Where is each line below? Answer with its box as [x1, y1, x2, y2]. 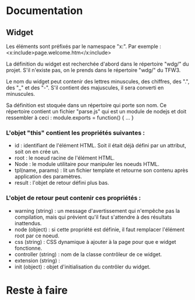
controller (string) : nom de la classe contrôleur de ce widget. [14, 250, 162, 258]
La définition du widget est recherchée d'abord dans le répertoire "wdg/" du [6, 60, 189, 67]
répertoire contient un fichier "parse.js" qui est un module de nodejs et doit [6, 108, 187, 115]
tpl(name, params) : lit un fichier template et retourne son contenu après [14, 167, 189, 174]
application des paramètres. [14, 173, 82, 180]
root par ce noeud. [14, 232, 60, 239]
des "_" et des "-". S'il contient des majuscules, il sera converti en [6, 84, 164, 91]
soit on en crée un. [14, 148, 60, 156]
